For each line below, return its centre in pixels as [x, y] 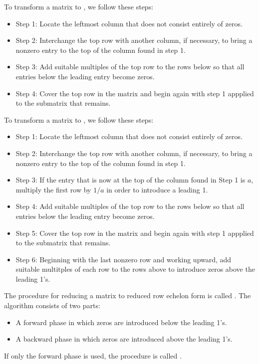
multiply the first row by [53, 189]
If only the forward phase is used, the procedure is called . [93, 355]
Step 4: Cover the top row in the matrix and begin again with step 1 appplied [135, 93]
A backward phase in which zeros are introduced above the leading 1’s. [124, 339]
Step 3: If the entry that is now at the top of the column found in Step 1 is [130, 180]
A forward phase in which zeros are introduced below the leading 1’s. [121, 322]
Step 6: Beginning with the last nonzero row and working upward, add [124, 259]
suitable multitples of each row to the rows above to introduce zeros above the [135, 269]
